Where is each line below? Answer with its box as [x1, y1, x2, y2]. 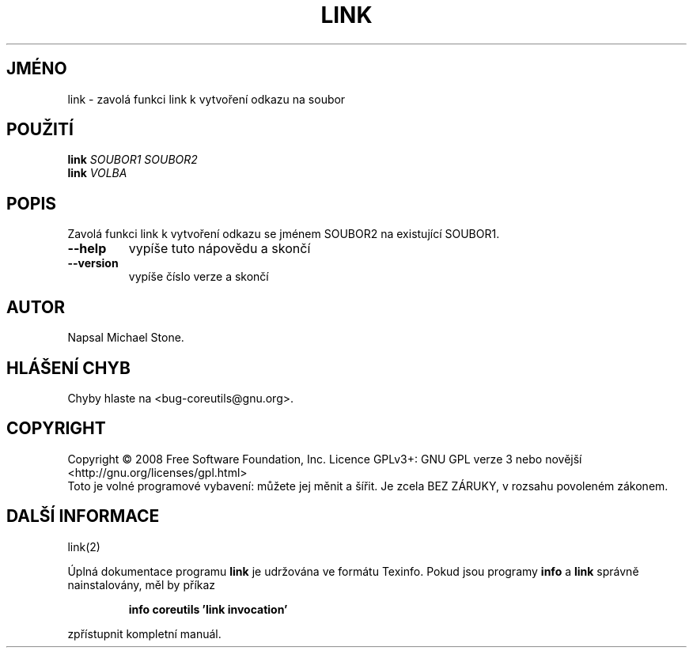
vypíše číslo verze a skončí [128, 270, 269, 284]
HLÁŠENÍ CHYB [6, 357, 131, 378]
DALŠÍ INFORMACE [6, 506, 160, 527]
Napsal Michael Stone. [67, 331, 184, 345]
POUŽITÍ [6, 119, 74, 140]
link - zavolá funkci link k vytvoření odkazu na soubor [67, 92, 346, 106]
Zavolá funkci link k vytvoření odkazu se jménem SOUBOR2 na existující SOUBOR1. [67, 227, 500, 241]
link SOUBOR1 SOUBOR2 [67, 153, 198, 167]
